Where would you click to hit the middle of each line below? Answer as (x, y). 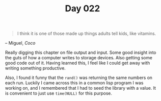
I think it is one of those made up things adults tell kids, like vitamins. (86, 34)
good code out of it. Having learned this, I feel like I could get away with (78, 63)
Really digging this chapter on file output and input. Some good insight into (80, 52)
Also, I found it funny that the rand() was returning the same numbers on (79, 78)
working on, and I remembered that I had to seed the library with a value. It (80, 88)
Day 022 (82, 9)
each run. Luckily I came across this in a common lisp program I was (74, 83)
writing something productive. (35, 68)
